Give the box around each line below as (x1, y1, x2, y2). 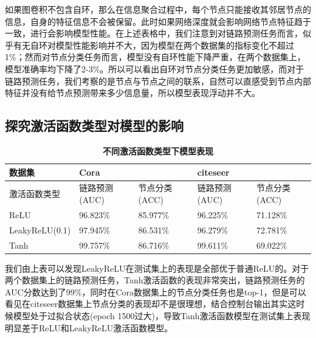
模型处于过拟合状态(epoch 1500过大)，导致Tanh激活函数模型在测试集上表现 (13, 309, 311, 322)
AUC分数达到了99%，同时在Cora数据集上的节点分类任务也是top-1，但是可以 (5, 285, 306, 298)
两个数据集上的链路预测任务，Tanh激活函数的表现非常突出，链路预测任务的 (5, 274, 305, 286)
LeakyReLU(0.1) (9, 223, 71, 236)
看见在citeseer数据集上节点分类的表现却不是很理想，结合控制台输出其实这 (5, 297, 297, 310)
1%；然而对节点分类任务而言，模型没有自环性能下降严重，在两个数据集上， (5, 50, 306, 63)
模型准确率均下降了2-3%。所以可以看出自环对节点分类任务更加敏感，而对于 (5, 62, 304, 75)
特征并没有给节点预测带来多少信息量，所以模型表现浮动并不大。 (5, 86, 260, 99)
